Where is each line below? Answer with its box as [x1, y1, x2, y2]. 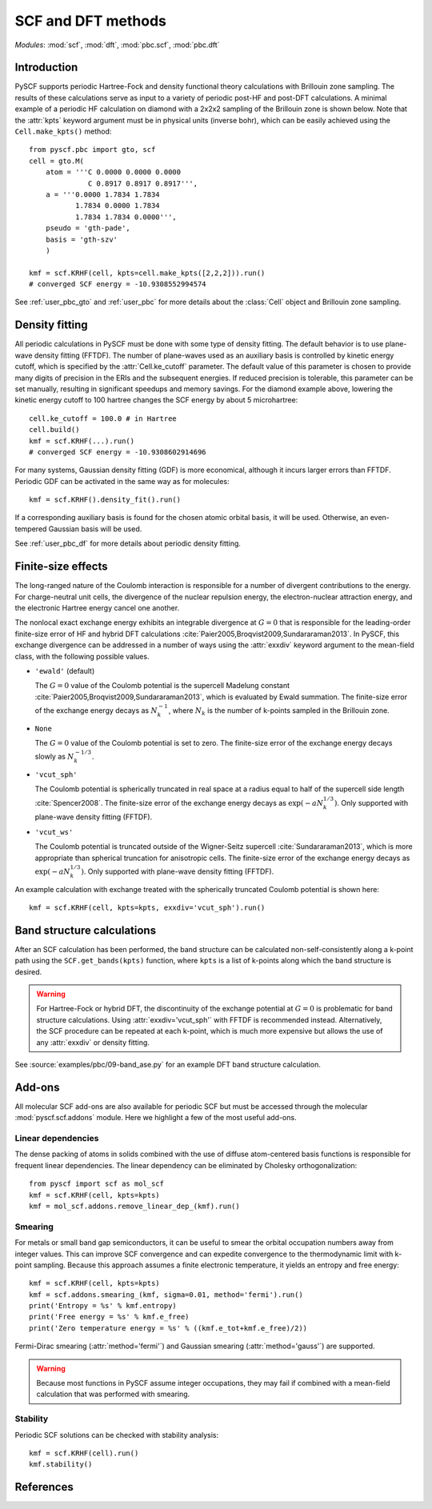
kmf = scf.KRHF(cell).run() [29, 1448, 139, 1458]
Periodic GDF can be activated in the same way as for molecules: [14, 476, 230, 486]
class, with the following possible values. [14, 651, 150, 661]
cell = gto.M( [29, 156, 84, 166]
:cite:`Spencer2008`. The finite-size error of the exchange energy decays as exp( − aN [34, 798, 324, 807]
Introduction [14, 61, 78, 74]
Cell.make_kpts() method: [14, 126, 112, 136]
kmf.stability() [29, 1460, 93, 1469]
